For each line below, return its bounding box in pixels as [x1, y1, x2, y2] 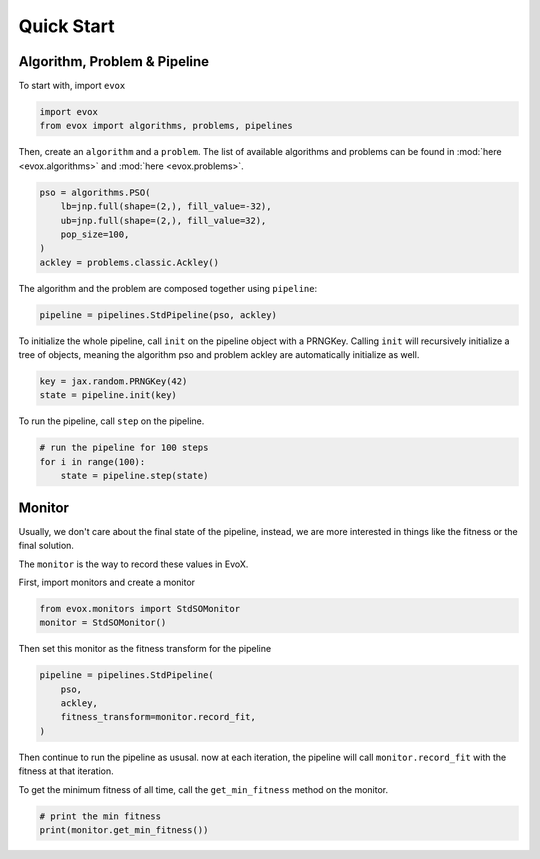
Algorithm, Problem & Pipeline [18, 53, 210, 70]
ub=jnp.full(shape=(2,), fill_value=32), [60, 215, 267, 226]
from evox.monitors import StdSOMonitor [39, 603, 240, 614]
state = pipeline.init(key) [39, 390, 177, 401]
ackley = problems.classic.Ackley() [39, 256, 220, 268]
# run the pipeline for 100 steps [39, 442, 209, 454]
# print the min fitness [39, 810, 162, 822]
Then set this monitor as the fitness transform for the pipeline [18, 643, 272, 655]
